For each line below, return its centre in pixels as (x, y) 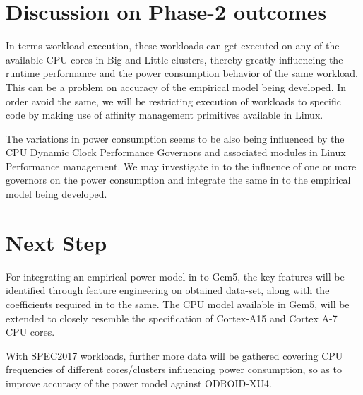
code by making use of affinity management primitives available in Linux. (165, 115)
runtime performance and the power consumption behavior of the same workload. (182, 73)
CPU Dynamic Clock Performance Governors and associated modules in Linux (176, 152)
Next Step (56, 242)
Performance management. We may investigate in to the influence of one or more (181, 166)
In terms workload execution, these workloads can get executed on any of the (173, 46)
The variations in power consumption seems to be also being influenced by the (175, 138)
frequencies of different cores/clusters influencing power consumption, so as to (174, 369)
